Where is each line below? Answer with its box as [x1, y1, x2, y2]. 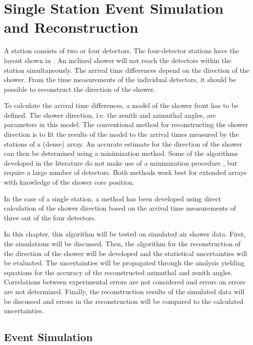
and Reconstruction [4, 17, 138, 37]
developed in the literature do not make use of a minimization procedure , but [4, 157, 237, 168]
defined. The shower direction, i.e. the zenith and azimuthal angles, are [4, 109, 216, 120]
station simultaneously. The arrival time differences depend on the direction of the [4, 65, 250, 75]
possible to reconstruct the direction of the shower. [4, 84, 156, 94]
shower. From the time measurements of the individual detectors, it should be [4, 74, 236, 85]
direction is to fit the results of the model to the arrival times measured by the [4, 129, 239, 139]
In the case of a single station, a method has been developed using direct [4, 193, 221, 203]
